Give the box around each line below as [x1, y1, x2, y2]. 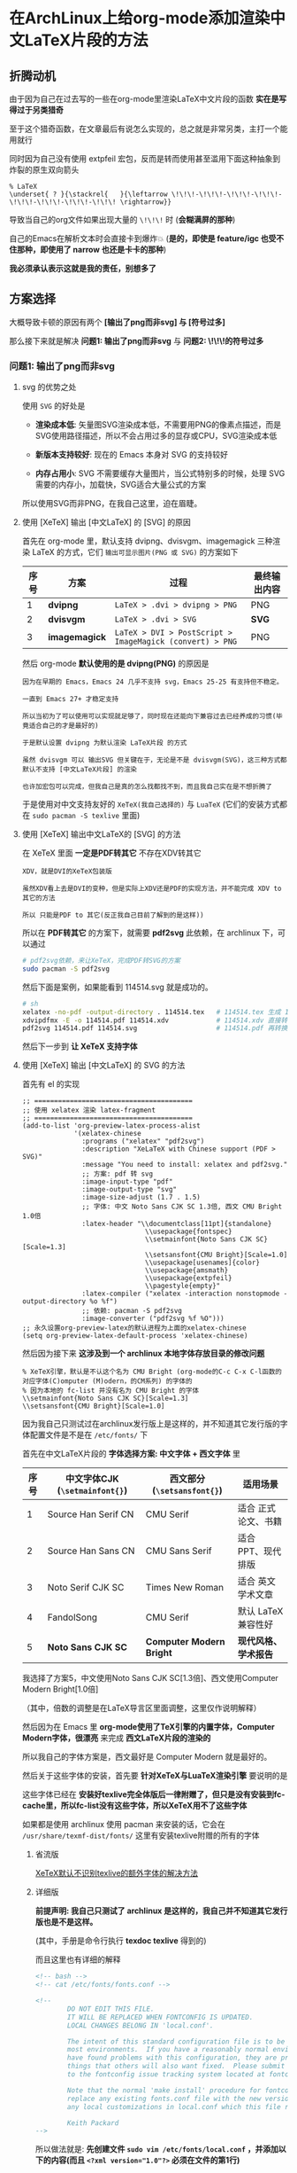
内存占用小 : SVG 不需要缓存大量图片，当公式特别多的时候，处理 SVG [34, 468, 286, 479]
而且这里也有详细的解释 [34, 1954, 121, 1965]
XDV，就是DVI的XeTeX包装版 [21, 867, 112, 876]
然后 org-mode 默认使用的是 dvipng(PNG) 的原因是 [21, 658, 209, 669]
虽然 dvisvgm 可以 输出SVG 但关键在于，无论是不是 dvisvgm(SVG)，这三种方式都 [21, 755, 287, 765]
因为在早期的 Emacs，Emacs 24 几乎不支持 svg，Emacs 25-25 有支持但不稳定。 [21, 677, 284, 687]
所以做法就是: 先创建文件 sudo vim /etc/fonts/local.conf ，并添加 [34, 2144, 278, 2154]
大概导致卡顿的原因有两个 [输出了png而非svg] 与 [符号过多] [9, 317, 225, 327]
